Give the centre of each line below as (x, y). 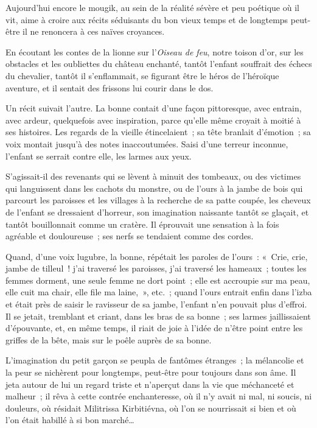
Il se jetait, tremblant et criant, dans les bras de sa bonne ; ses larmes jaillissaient (158, 316)
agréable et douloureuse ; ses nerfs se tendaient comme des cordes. (130, 236)
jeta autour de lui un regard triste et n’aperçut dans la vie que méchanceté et (150, 384)
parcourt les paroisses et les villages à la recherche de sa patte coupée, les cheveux (158, 200)
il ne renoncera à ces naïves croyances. (94, 31)
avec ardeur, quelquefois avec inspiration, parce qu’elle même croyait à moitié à (153, 120)
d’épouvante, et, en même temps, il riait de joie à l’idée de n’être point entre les (154, 328)
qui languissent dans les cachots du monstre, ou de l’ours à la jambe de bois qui (154, 188)
